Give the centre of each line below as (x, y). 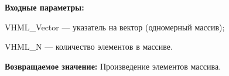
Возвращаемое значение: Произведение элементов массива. (113, 66)
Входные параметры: (45, 7)
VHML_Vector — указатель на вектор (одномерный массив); (115, 27)
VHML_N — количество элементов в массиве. (89, 46)
